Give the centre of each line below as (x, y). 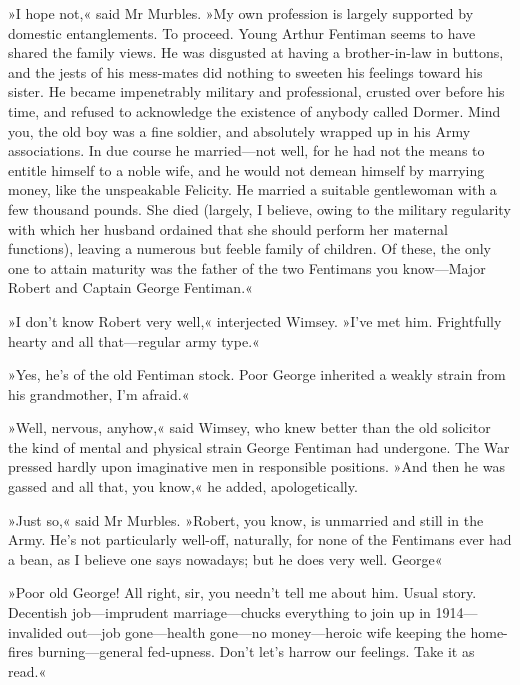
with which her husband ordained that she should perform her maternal (228, 228)
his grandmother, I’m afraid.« (99, 393)
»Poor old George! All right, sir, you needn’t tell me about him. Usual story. (242, 592)
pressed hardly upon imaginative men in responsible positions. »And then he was (256, 466)
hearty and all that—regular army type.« (134, 340)
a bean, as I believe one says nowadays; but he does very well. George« (225, 558)
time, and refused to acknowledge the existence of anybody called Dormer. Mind (254, 110)
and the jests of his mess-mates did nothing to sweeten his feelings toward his (245, 71)
